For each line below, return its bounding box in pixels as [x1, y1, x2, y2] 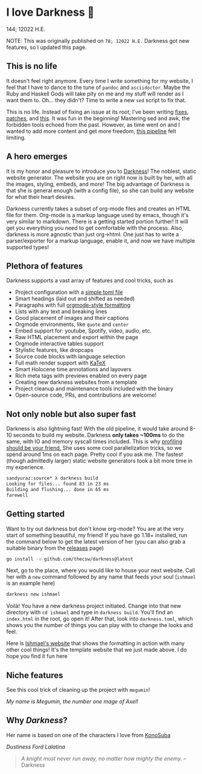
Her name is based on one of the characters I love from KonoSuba [6, 731, 171, 738]
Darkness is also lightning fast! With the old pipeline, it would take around [6, 425, 189, 432]
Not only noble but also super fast [6, 409, 136, 419]
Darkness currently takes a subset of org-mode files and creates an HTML [6, 205, 191, 212]
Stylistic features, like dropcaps [14, 346, 93, 354]
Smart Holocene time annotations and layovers [14, 366, 131, 373]
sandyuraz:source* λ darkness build [6, 475, 98, 481]
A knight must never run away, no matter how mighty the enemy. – [21, 755, 187, 762]
